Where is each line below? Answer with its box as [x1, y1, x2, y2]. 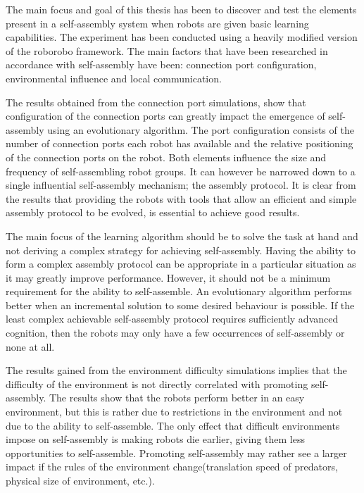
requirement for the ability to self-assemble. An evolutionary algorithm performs [6, 284, 352, 299]
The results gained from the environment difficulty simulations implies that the [6, 363, 347, 377]
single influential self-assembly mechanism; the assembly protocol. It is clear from [6, 177, 356, 192]
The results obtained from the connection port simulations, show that [6, 94, 306, 109]
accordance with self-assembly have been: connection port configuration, [6, 57, 317, 72]
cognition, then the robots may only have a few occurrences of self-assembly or [6, 325, 345, 340]
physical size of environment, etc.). [6, 473, 155, 487]
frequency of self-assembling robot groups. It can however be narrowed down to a [6, 163, 356, 178]
